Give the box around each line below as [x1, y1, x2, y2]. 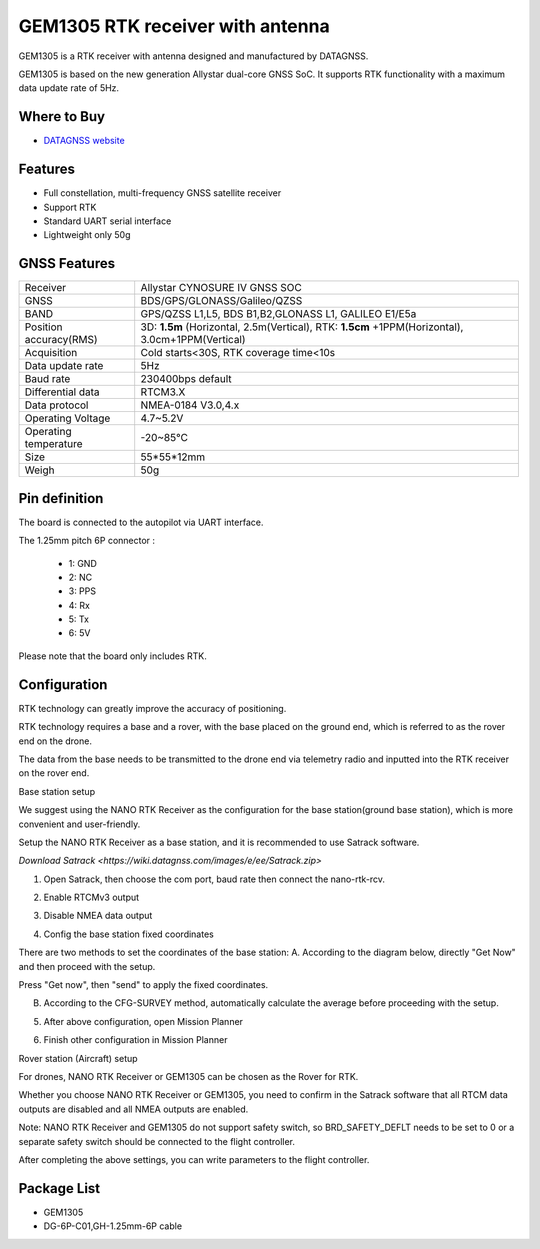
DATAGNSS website [43, 135, 125, 147]
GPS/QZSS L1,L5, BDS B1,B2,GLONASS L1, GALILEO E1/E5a [140, 307, 417, 321]
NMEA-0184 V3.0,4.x [140, 398, 240, 412]
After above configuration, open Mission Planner [43, 1015, 244, 1027]
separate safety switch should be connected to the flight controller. [18, 1135, 295, 1147]
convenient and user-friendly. [18, 818, 141, 830]
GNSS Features [18, 255, 115, 272]
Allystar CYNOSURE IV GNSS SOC [140, 281, 302, 295]
